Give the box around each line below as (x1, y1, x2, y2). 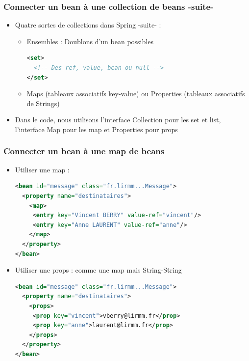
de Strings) (26, 98, 60, 108)
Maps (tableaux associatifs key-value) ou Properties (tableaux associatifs (26, 88, 245, 99)
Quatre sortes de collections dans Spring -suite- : (15, 20, 161, 30)
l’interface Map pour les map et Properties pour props (15, 124, 178, 134)
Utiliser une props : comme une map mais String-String (15, 265, 182, 275)
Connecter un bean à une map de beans (3, 145, 165, 157)
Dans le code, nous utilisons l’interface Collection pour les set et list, (15, 114, 221, 125)
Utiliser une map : (15, 164, 70, 174)
